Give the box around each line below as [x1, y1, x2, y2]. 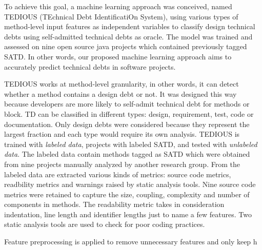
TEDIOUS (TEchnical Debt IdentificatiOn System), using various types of [4, 11, 238, 22]
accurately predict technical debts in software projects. [4, 61, 176, 72]
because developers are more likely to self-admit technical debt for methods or [4, 98, 250, 109]
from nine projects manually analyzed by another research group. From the [4, 158, 240, 169]
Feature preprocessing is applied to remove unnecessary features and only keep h [4, 236, 257, 247]
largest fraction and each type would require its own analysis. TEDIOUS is [4, 129, 240, 139]
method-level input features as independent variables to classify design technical [4, 21, 255, 32]
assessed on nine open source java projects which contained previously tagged [4, 41, 247, 52]
